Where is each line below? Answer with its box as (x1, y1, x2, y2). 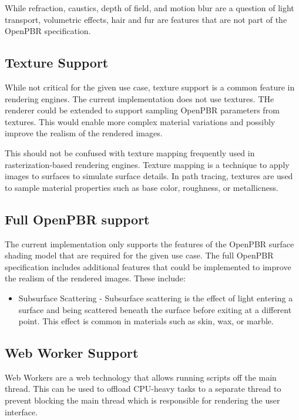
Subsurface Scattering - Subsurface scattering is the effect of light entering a (18, 291, 293, 304)
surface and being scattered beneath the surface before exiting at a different (18, 303, 292, 315)
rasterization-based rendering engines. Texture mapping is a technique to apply (5, 158, 290, 170)
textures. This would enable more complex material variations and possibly (5, 115, 276, 127)
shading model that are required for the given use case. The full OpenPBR (5, 249, 274, 261)
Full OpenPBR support (5, 210, 150, 228)
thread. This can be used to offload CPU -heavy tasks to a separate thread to (5, 382, 281, 395)
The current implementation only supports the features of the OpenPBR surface (5, 237, 294, 250)
